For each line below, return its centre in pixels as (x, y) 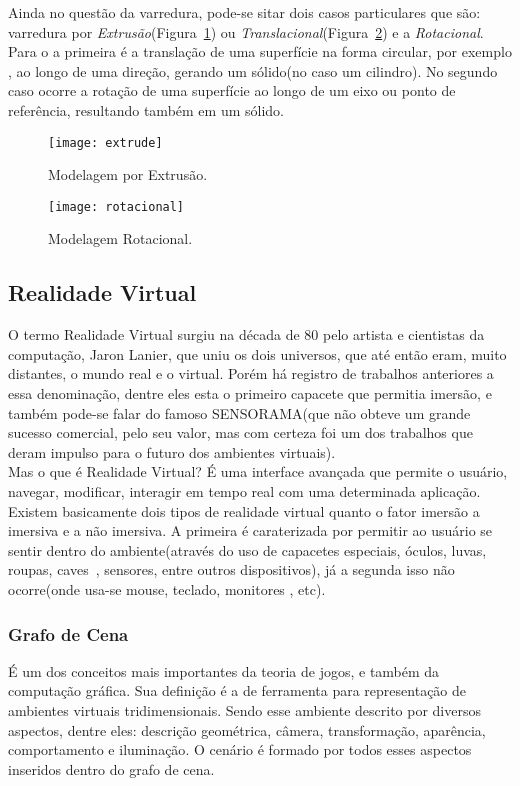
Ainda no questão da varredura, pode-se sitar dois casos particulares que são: (244, 12)
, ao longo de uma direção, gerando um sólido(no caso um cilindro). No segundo (253, 70)
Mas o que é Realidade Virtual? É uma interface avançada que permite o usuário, (258, 471)
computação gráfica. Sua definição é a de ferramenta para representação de (237, 690)
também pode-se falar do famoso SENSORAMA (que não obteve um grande (239, 412)
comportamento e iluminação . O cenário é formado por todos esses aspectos (240, 749)
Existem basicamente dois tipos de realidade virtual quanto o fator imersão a (244, 510)
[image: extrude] (105, 142)
